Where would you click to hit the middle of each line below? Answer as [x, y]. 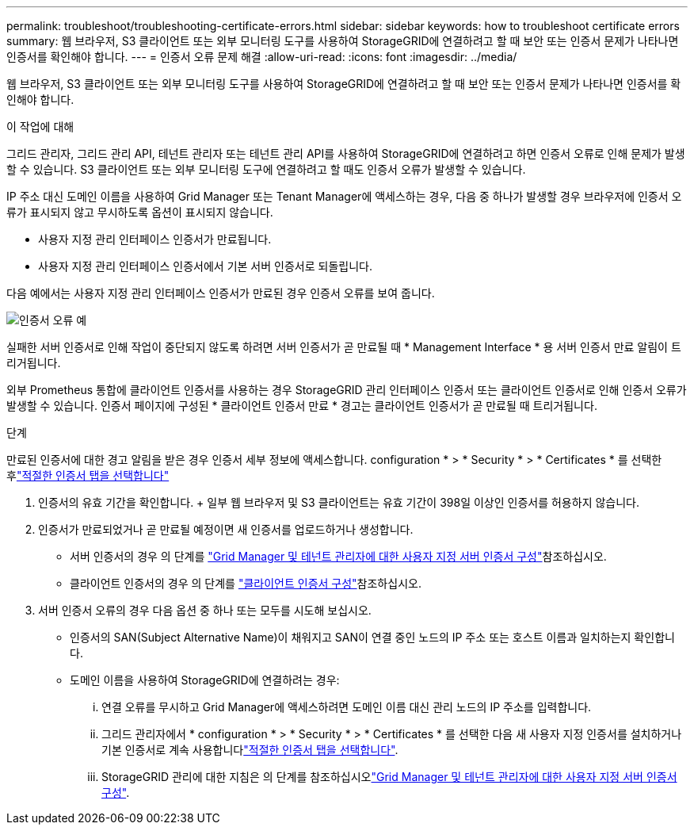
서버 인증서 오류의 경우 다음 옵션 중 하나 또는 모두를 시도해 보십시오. [205, 610]
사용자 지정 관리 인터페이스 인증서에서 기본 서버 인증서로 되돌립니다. [205, 266]
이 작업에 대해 [40, 126]
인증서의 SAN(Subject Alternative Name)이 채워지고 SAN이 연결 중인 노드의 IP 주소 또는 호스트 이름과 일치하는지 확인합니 [372, 637]
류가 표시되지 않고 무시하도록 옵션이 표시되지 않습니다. [140, 212]
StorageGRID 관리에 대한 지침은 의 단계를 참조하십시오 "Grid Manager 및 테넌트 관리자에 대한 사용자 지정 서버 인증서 [389, 777]
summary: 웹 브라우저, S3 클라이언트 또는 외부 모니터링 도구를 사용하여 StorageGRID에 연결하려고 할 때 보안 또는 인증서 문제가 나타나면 [343, 41]
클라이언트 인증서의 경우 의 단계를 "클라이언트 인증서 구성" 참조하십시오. [246, 583]
